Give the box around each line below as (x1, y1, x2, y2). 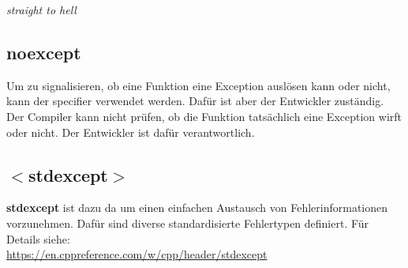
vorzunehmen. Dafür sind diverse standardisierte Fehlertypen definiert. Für (6, 214, 369, 231)
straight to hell (6, 2, 77, 17)
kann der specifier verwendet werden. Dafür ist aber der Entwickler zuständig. (6, 92, 384, 109)
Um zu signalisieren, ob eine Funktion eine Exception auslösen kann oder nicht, (6, 77, 391, 93)
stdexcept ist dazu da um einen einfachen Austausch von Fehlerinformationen (6, 199, 388, 216)
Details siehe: (6, 230, 70, 247)
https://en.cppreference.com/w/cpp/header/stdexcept (6, 246, 268, 262)
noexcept (6, 40, 81, 64)
